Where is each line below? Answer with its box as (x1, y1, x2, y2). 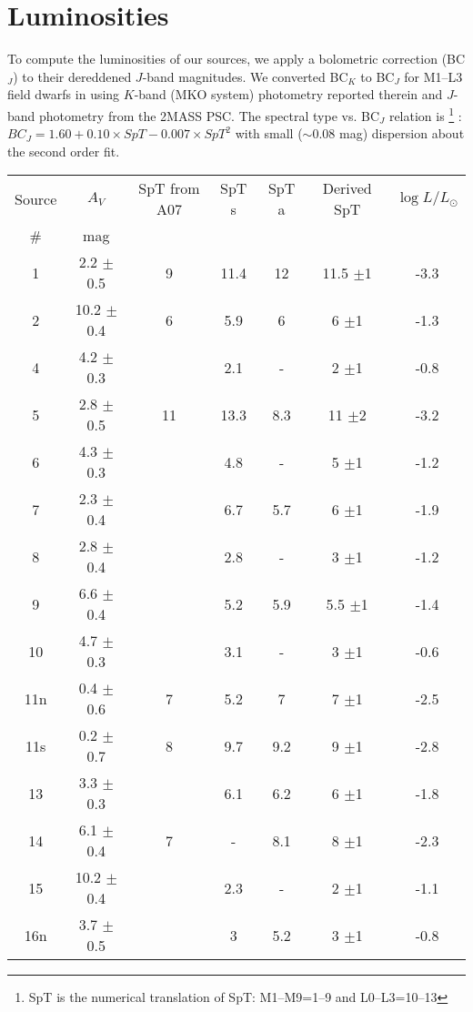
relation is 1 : (388, 103, 462, 125)
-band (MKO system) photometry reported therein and (134, 85, 443, 104)
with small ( (235, 124, 303, 143)
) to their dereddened (13, 66, 132, 86)
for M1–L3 (404, 66, 463, 86)
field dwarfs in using (7, 85, 120, 104)
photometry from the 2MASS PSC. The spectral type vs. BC (39, 106, 380, 125)
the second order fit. (7, 141, 120, 160)
